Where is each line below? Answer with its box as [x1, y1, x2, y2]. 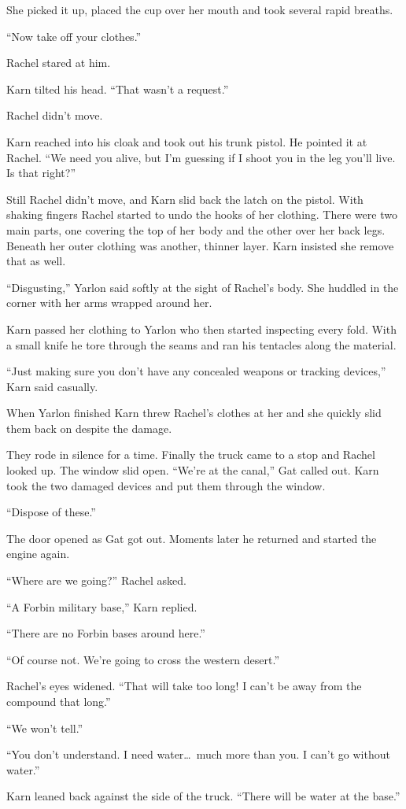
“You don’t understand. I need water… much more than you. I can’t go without [6, 746, 390, 763]
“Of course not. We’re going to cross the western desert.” [6, 651, 280, 667]
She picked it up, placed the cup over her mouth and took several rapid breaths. [6, 2, 393, 17]
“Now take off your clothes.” [6, 28, 142, 44]
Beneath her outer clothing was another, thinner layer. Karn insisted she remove [6, 237, 394, 253]
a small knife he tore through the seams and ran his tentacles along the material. [6, 336, 397, 353]
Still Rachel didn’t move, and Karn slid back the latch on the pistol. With [6, 190, 364, 207]
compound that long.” [6, 693, 111, 709]
